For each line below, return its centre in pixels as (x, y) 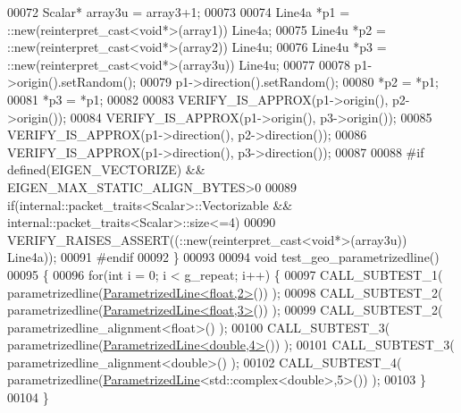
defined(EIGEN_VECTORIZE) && (106, 169)
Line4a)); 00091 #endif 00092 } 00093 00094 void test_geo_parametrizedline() (223, 257)
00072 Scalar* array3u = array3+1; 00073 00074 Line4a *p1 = (179, 12)
